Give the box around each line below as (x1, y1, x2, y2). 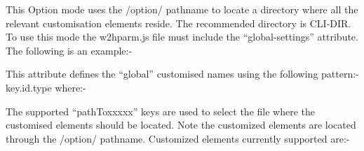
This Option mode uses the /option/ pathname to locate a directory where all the (6, 2, 358, 16)
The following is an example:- (6, 43, 133, 57)
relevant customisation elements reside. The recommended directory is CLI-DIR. (6, 15, 351, 30)
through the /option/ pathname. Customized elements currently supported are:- (6, 131, 350, 145)
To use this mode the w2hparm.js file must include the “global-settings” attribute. (6, 29, 358, 44)
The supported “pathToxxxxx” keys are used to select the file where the (6, 103, 315, 118)
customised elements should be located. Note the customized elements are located (6, 117, 356, 132)
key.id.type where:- (6, 80, 86, 94)
